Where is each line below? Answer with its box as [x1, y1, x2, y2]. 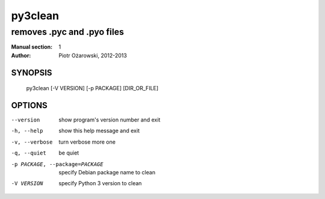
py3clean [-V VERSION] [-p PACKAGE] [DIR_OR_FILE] [26, 85, 159, 92]
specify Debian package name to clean [58, 169, 156, 176]
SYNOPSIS [11, 67, 52, 78]
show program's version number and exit [58, 116, 161, 123]
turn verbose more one [58, 138, 116, 145]
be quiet [58, 149, 79, 156]
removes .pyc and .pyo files [11, 26, 125, 37]
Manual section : [11, 43, 53, 51]
